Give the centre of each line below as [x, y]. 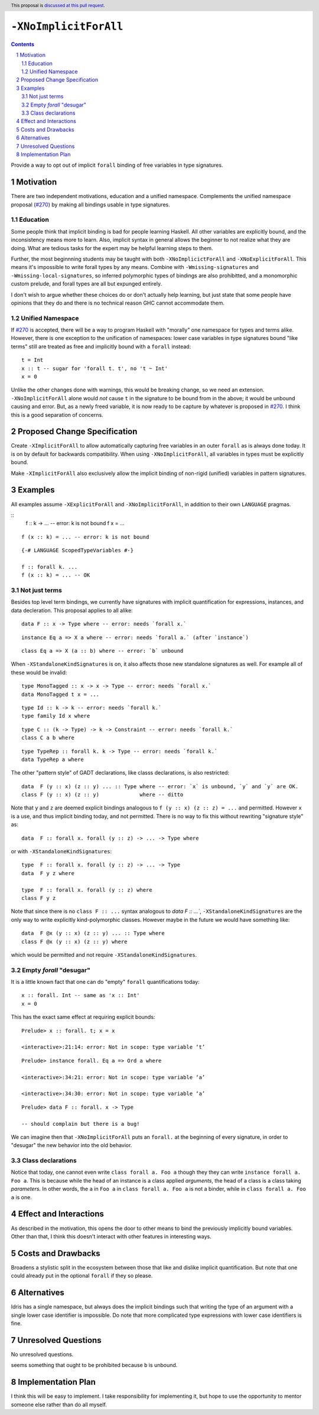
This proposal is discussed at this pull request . [58, 5]
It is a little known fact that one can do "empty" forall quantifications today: [105, 982]
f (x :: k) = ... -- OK [56, 575]
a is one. [21, 1197]
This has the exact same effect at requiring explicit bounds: [83, 1017]
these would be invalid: [39, 672]
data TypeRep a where [53, 759]
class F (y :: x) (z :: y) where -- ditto [102, 795]
